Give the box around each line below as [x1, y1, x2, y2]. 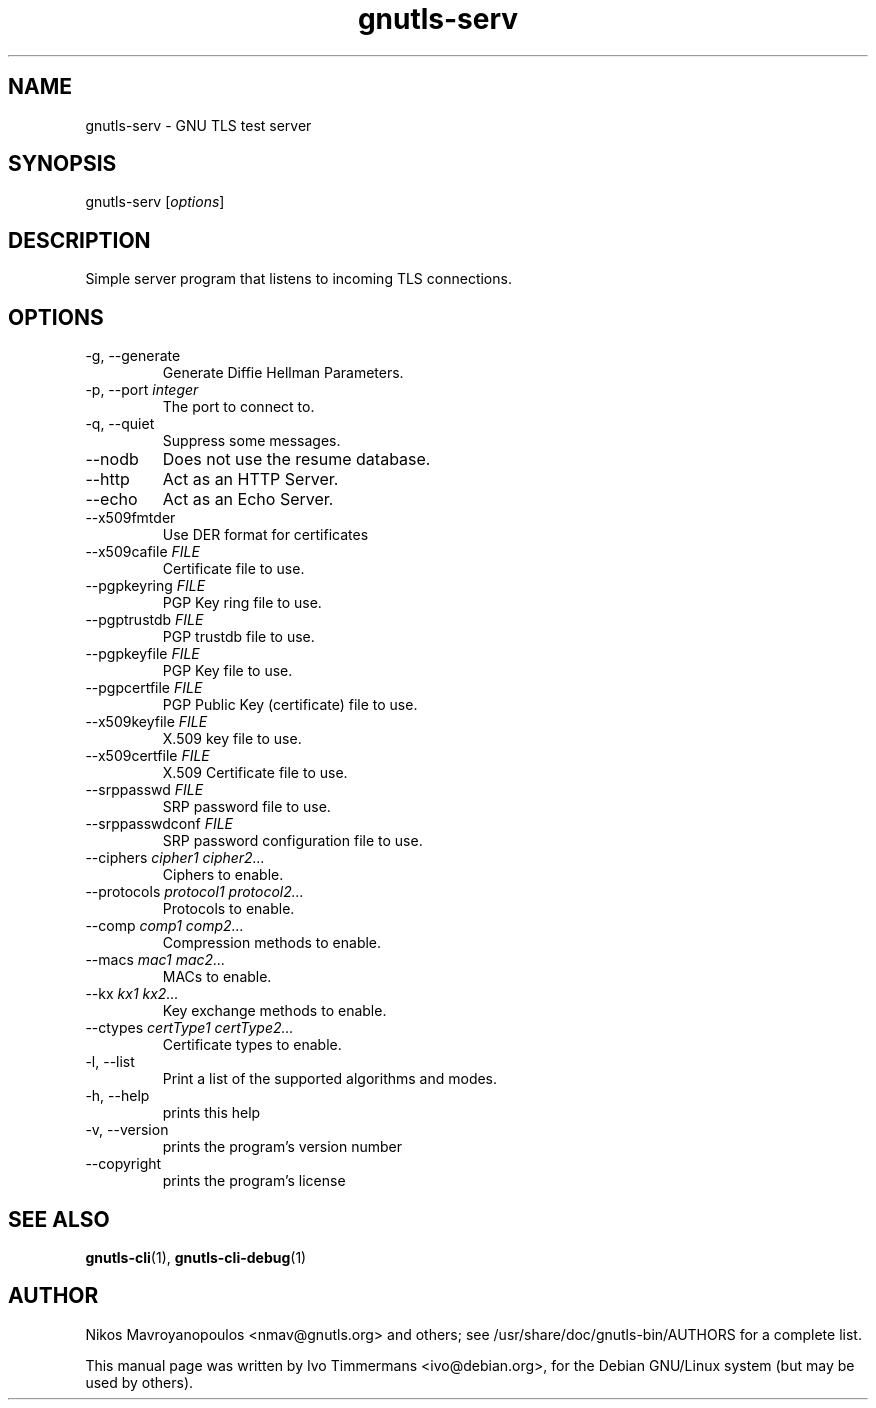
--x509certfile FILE [85, 747, 210, 765]
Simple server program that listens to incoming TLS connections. [85, 270, 512, 288]
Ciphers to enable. [162, 866, 284, 884]
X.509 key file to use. [162, 730, 302, 748]
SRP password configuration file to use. [162, 832, 423, 850]
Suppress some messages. [162, 432, 341, 450]
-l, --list [85, 1053, 135, 1071]
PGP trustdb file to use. [162, 628, 315, 646]
